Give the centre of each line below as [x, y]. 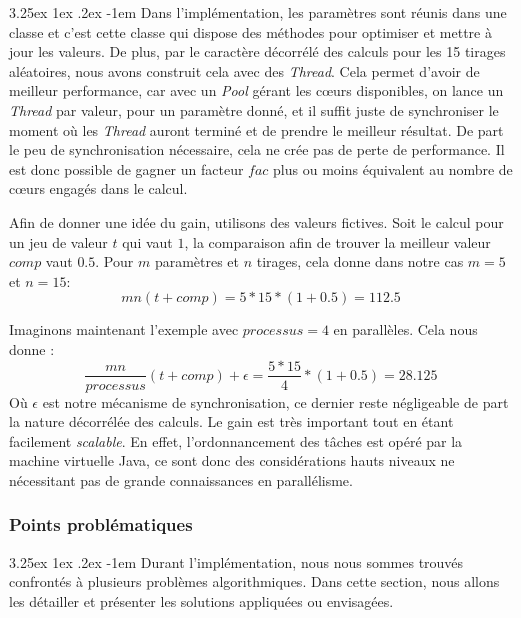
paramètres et [197, 261]
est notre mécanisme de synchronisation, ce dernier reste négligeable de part [275, 401]
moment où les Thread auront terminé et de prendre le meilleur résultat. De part [256, 129]
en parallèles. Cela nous [405, 329]
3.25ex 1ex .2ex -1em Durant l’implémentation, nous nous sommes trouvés [236, 561]
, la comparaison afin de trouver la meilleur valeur [337, 241]
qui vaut [147, 241]
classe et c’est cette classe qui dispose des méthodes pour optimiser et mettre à [250, 31]
